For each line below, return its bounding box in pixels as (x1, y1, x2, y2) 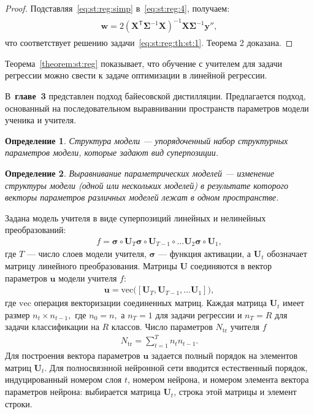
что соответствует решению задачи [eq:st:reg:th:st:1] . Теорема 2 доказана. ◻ (5, 36, 293, 49)
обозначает (267, 247, 307, 260)
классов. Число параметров (111, 320, 213, 333)
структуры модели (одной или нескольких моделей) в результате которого (5, 178, 288, 191)
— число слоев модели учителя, (26, 247, 147, 260)
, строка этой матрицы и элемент (174, 385, 297, 398)
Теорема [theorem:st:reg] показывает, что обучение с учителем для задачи (5, 56, 282, 69)
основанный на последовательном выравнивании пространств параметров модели (5, 101, 309, 114)
